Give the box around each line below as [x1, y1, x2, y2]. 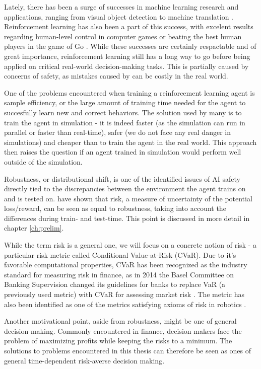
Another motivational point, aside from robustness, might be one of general [4, 316, 237, 326]
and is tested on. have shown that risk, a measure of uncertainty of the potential [4, 193, 252, 203]
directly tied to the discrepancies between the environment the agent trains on [4, 183, 246, 194]
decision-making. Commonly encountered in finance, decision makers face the [4, 325, 242, 336]
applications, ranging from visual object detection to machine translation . [4, 11, 234, 22]
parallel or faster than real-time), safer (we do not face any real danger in [4, 127, 231, 137]
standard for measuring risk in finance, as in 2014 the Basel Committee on [4, 269, 234, 279]
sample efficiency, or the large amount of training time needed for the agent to [4, 97, 246, 108]
